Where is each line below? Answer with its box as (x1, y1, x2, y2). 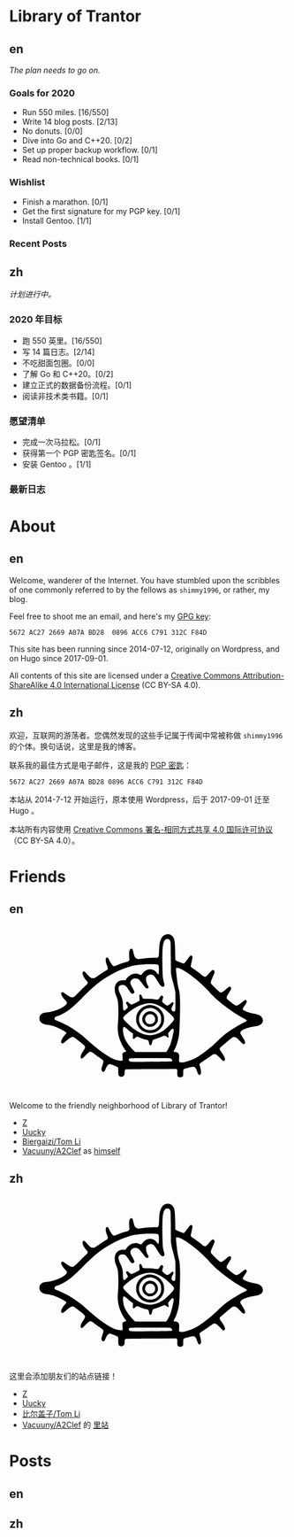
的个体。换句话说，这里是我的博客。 (9, 741, 141, 752)
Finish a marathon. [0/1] (21, 197, 109, 207)
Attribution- (242, 670, 285, 681)
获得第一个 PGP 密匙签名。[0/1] (21, 447, 137, 458)
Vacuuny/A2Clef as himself (21, 1146, 121, 1156)
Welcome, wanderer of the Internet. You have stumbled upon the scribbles (9, 575, 281, 585)
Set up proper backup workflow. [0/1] (21, 144, 158, 156)
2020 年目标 (9, 313, 63, 326)
